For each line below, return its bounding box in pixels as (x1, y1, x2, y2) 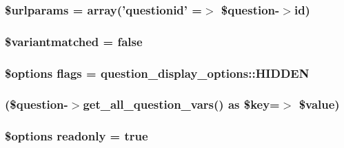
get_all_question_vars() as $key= (83, 96, 280, 113)
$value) (299, 96, 340, 113)
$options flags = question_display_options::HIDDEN (5, 64, 310, 81)
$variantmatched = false (5, 32, 143, 50)
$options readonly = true (5, 127, 148, 145)
